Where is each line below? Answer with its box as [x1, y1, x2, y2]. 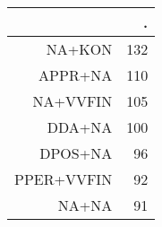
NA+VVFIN [32, 91, 113, 111]
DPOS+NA [39, 143, 113, 163]
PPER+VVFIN [14, 169, 113, 189]
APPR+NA [38, 65, 113, 85]
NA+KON [46, 39, 113, 59]
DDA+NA [47, 117, 113, 137]
